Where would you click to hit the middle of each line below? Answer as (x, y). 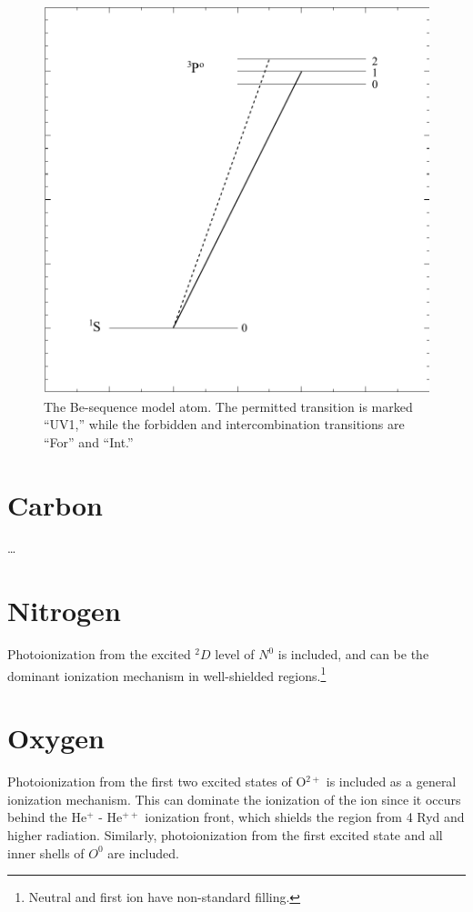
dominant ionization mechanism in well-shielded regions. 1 (167, 674)
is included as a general (391, 782)
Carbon (55, 504)
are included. (143, 852)
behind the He (47, 817)
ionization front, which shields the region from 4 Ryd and (305, 817)
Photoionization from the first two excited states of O (157, 782)
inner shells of (46, 852)
